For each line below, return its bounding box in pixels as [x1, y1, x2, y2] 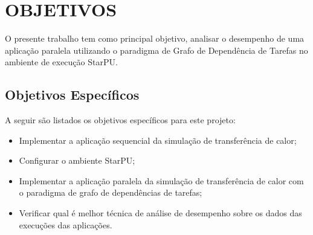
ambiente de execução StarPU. [5, 56, 118, 68]
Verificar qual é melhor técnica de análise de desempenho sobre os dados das [19, 207, 302, 219]
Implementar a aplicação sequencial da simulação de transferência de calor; [19, 134, 297, 146]
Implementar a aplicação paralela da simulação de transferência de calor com [19, 174, 304, 187]
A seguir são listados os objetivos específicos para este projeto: [5, 114, 236, 126]
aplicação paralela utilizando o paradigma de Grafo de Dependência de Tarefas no [5, 43, 308, 56]
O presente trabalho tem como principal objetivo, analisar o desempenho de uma [5, 32, 305, 45]
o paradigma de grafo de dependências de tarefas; [19, 186, 202, 199]
